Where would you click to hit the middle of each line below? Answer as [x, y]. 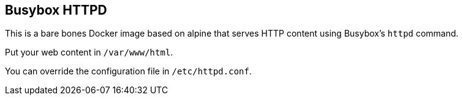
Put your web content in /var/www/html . [89, 52]
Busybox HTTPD [56, 10]
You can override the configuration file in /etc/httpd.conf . [128, 71]
